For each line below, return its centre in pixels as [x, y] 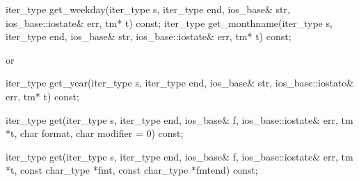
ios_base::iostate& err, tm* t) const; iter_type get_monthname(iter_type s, [169, 22]
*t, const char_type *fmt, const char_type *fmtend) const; [132, 170]
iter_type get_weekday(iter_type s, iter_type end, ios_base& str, [148, 9]
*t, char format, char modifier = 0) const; [95, 133]
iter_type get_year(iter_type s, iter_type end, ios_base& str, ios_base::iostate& [180, 83]
